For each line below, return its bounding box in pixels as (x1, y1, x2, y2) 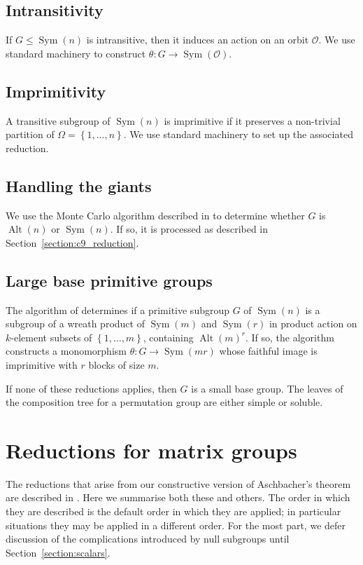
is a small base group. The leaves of (191, 381, 343, 395)
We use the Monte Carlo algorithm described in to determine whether (6, 207, 305, 222)
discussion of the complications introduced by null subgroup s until (6, 531, 290, 546)
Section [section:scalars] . (6, 545, 111, 559)
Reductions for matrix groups (6, 435, 297, 464)
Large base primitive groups (6, 269, 213, 291)
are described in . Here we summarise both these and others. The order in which (6, 490, 350, 505)
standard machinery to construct (6, 46, 146, 60)
